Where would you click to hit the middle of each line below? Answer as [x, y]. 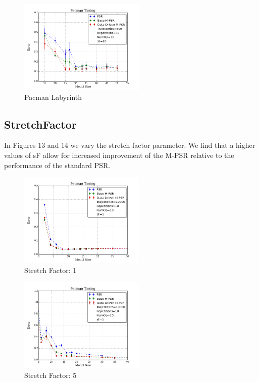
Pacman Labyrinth [53, 97]
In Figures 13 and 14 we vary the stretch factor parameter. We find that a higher [130, 145]
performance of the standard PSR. [57, 165]
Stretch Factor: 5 [50, 375]
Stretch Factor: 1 [50, 270]
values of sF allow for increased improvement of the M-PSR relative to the [119, 155]
